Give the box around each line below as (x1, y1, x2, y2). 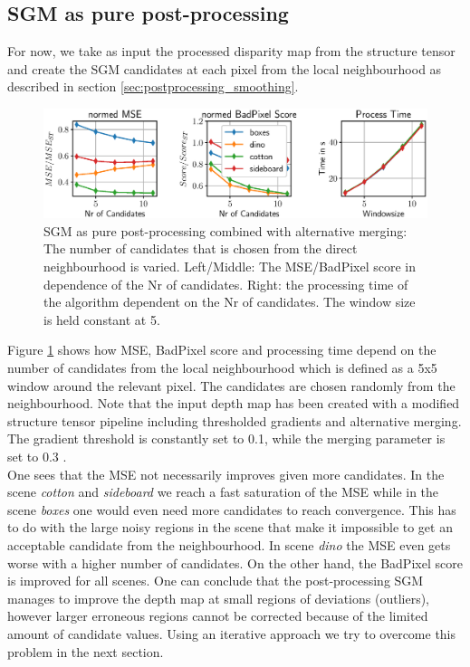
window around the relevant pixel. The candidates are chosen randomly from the (7, 376, 456, 395)
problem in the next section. (7, 642, 164, 661)
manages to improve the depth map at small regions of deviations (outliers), (7, 588, 429, 607)
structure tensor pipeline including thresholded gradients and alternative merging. (7, 411, 462, 430)
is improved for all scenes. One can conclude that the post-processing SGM (7, 571, 424, 590)
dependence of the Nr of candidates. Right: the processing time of (43, 274, 408, 293)
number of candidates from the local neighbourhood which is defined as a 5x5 (7, 358, 437, 377)
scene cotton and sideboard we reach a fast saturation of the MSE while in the (7, 482, 439, 501)
